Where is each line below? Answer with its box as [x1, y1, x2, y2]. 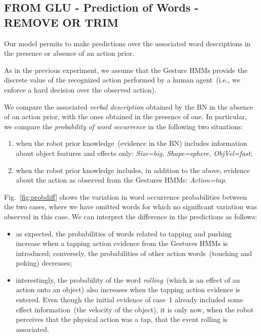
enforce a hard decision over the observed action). [4, 84, 157, 95]
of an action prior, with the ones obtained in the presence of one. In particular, [4, 111, 247, 122]
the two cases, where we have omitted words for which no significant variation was [4, 201, 257, 212]
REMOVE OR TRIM [4, 14, 118, 30]
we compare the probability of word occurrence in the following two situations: [4, 121, 243, 131]
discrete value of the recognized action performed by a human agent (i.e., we [4, 74, 240, 85]
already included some [175, 294, 243, 305]
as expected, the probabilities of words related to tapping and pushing [16, 228, 232, 238]
